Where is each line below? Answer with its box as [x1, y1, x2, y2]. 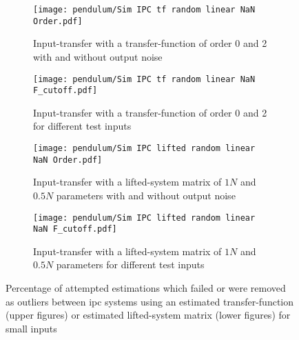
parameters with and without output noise [56, 188, 236, 202]
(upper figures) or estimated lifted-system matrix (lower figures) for [6, 308, 291, 322]
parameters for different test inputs [56, 257, 205, 272]
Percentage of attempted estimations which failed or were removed [6, 281, 286, 294]
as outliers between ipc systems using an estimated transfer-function [6, 294, 294, 308]
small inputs [6, 321, 57, 335]
